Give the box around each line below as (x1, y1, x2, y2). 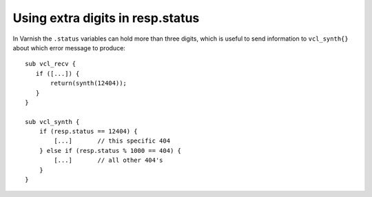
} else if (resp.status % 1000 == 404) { (39, 147, 182, 154)
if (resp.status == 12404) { (39, 127, 138, 136)
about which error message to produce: (12, 43, 125, 52)
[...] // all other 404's (54, 156, 163, 165)
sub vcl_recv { (25, 60, 76, 68)
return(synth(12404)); (50, 79, 127, 87)
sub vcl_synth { (25, 118, 80, 125)
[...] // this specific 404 (54, 137, 171, 145)
